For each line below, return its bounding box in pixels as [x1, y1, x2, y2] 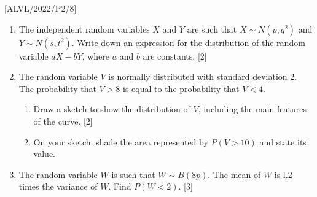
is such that [111, 168, 155, 180]
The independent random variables [18, 22, 150, 35]
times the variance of [18, 180, 98, 193]
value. [33, 147, 55, 160]
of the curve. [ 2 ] [33, 114, 93, 127]
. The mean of [208, 168, 261, 180]
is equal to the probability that [123, 82, 240, 95]
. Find [108, 180, 131, 193]
